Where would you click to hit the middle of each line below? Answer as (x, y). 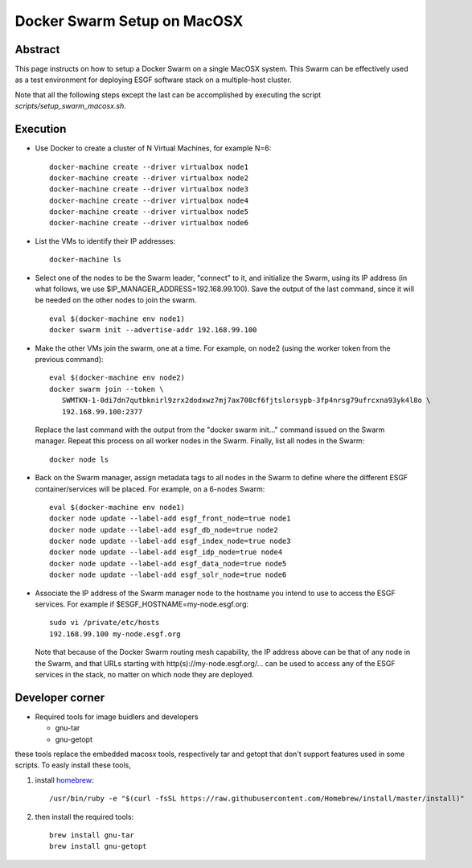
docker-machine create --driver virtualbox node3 (149, 189)
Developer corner (60, 697)
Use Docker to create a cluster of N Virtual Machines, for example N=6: (153, 148)
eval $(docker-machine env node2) (117, 378)
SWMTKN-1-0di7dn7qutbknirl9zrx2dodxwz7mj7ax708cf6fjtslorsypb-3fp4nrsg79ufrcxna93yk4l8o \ (246, 401)
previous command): (69, 359)
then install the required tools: (84, 817)
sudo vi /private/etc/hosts (105, 623)
